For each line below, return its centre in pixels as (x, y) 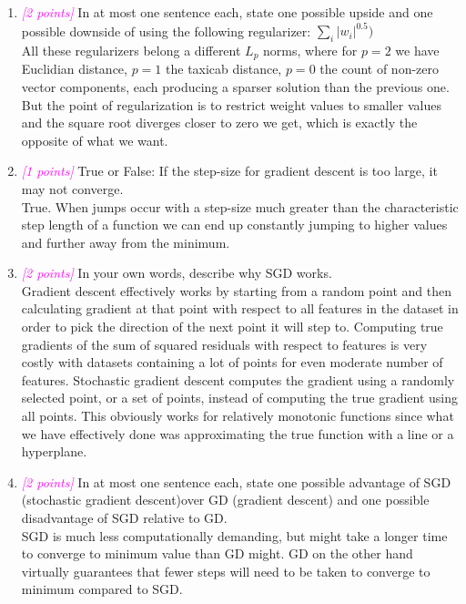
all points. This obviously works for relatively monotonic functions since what (238, 416)
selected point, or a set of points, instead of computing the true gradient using (240, 398)
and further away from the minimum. (126, 242)
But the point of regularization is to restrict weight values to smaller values (231, 104)
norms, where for (310, 50)
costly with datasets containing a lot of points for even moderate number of (232, 362)
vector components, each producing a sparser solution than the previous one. (235, 86)
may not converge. (72, 188)
